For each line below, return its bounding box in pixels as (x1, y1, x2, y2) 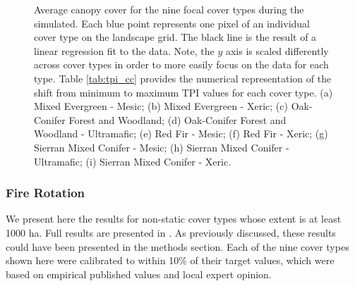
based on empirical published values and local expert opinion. (6, 266, 272, 281)
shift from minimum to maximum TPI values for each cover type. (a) (34, 85, 333, 99)
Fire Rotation (6, 184, 85, 201)
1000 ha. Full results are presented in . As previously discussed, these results (6, 225, 336, 240)
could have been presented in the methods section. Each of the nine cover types (6, 239, 349, 254)
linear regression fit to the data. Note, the (34, 43, 215, 58)
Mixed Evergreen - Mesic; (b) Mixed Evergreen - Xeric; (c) (34, 99, 288, 113)
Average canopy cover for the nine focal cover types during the (34, 2, 304, 16)
